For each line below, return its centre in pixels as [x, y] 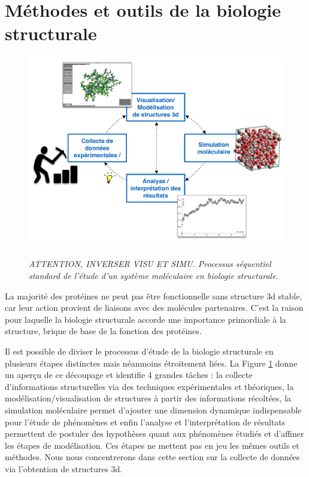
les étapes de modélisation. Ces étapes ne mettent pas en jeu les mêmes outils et [152, 445]
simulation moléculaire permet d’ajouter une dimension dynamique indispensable [153, 410]
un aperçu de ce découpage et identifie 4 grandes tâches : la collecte [129, 375]
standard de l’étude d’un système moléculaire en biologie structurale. [154, 276]
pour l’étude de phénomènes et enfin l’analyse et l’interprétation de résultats [145, 421]
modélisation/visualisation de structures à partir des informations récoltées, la [148, 398]
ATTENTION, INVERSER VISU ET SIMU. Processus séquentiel [150, 264]
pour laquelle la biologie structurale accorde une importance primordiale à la [146, 319]
